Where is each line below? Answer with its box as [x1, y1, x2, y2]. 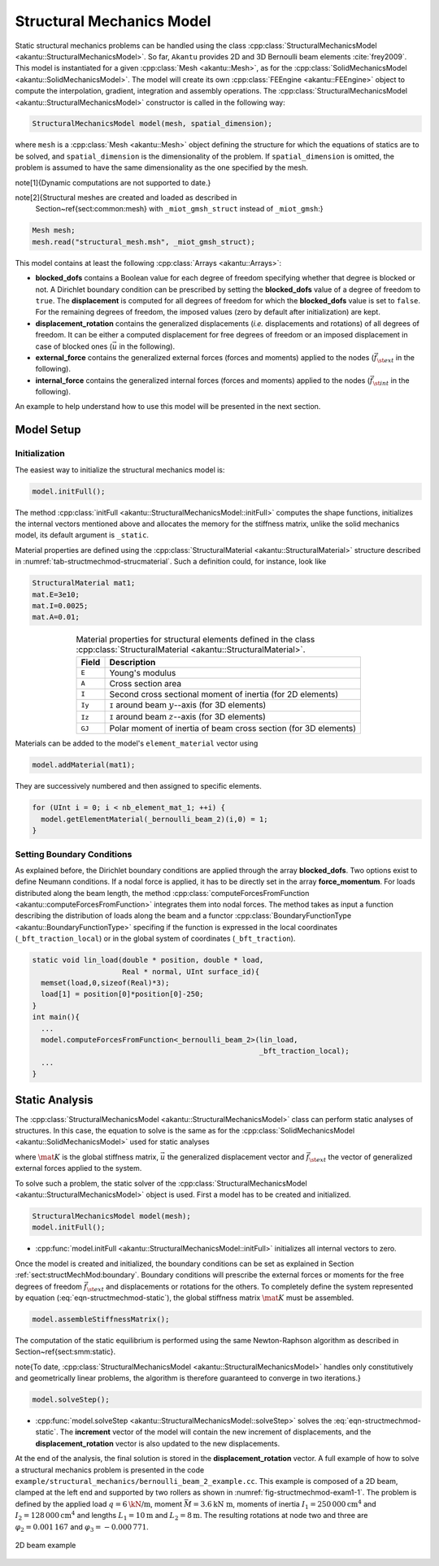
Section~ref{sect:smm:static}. [15, 1346, 116, 1357]
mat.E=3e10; [32, 589, 80, 599]
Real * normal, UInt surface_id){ [122, 967, 260, 976]
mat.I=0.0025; [32, 601, 89, 610]
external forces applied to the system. [15, 1164, 142, 1173]
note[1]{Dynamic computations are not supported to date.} [15, 177, 211, 187]
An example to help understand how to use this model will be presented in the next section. [15, 402, 321, 411]
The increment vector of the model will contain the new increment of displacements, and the [59, 1427, 372, 1437]
